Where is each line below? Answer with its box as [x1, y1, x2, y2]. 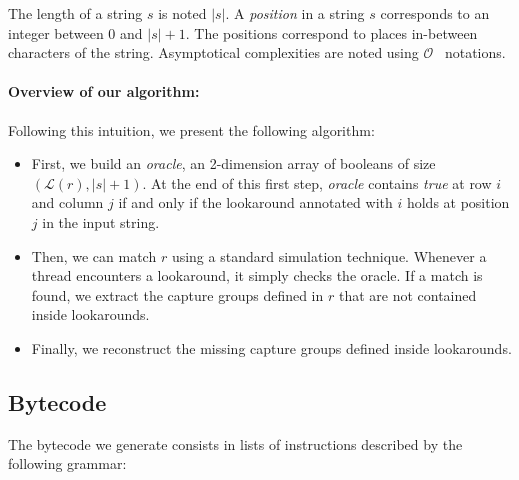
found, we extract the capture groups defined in [31, 284, 324, 305]
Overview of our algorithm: [8, 81, 200, 102]
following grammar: [8, 453, 127, 474]
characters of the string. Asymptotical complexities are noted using [8, 42, 419, 63]
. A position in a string [225, 3, 365, 23]
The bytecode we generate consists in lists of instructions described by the [8, 433, 463, 454]
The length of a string [8, 3, 143, 23]
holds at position [406, 192, 510, 213]
